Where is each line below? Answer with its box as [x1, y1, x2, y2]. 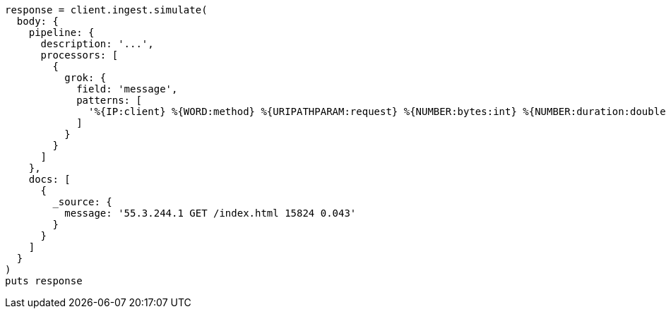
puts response [5, 275, 83, 286]
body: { [16, 16, 59, 27]
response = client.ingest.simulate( [5, 4, 208, 16]
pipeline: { [28, 27, 95, 38]
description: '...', [40, 38, 154, 49]
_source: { [52, 196, 112, 207]
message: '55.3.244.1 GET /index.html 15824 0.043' [64, 207, 357, 219]
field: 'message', [76, 83, 178, 95]
